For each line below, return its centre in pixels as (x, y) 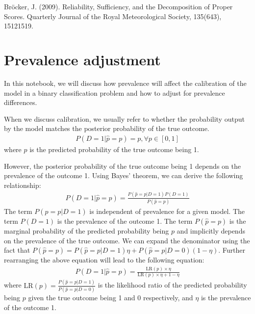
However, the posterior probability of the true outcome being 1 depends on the (122, 166)
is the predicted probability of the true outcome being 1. (114, 149)
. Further (232, 250)
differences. (21, 102)
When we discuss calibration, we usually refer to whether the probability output (124, 118)
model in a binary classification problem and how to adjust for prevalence (115, 92)
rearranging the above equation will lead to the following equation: (104, 260)
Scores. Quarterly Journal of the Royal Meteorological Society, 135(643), (113, 16)
